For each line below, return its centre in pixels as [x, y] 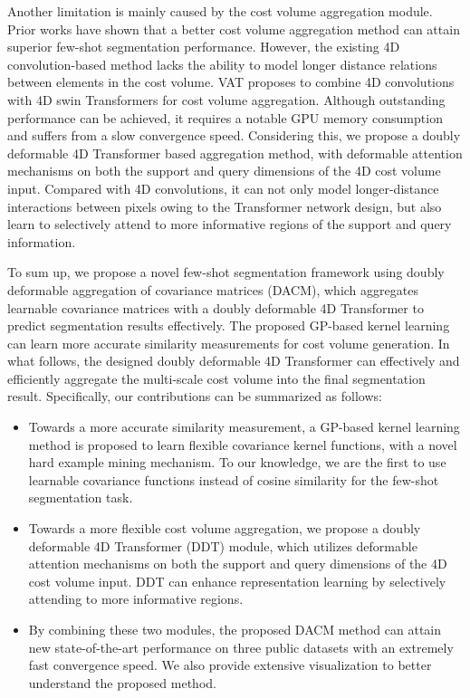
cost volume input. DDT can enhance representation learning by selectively [237, 581]
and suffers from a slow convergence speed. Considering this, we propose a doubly [234, 135]
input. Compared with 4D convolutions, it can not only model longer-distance [223, 188]
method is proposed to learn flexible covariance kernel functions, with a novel [243, 444]
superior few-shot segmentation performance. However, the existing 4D [204, 47]
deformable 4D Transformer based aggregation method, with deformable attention [235, 153]
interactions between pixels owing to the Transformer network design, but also [225, 206]
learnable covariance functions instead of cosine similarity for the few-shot [234, 479]
